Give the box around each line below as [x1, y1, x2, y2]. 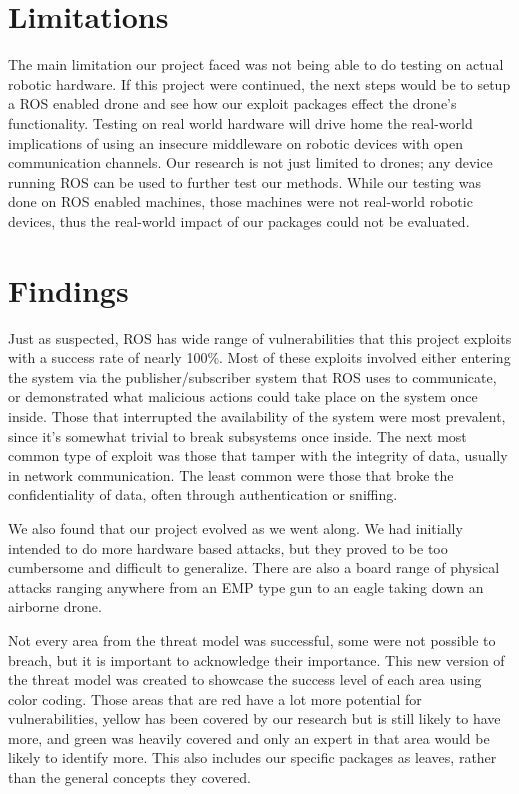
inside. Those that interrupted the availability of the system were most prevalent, [8, 405, 506, 426]
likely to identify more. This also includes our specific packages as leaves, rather [8, 747, 497, 768]
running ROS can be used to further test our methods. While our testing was [8, 171, 481, 192]
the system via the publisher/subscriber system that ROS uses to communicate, [8, 366, 497, 387]
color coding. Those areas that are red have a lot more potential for [8, 688, 422, 709]
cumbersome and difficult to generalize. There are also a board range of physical [8, 557, 500, 578]
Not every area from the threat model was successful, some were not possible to [8, 629, 496, 650]
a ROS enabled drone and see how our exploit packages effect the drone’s [8, 93, 457, 114]
